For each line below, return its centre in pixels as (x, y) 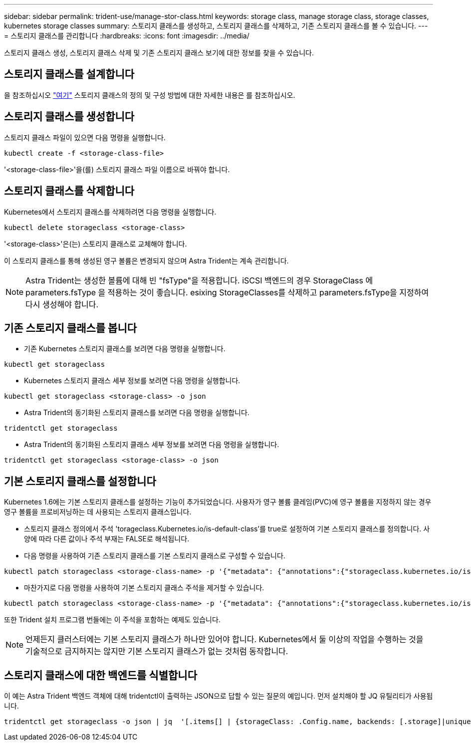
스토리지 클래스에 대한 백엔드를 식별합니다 (101, 675)
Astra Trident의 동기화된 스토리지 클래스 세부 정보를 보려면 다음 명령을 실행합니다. (152, 445)
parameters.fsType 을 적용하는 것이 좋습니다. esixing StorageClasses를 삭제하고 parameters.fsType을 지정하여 (227, 292)
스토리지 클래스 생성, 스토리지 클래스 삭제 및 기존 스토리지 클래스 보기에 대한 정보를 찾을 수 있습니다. (159, 53)
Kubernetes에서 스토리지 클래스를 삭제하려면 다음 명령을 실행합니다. (110, 212)
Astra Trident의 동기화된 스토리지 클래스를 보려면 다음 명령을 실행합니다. (137, 413)
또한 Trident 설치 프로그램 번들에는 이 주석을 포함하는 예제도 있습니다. (112, 620)
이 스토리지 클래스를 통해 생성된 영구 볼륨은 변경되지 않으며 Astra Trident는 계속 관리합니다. (146, 260)
